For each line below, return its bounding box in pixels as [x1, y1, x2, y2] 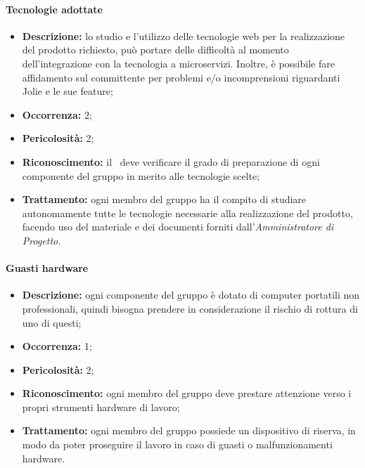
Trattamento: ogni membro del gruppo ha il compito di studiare [22, 192, 307, 207]
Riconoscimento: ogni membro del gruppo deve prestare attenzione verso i [22, 386, 352, 401]
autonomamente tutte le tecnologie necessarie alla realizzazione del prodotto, [22, 205, 353, 220]
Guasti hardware [6, 261, 89, 275]
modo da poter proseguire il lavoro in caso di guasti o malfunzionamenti [22, 437, 333, 452]
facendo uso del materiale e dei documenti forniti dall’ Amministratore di [22, 219, 334, 234]
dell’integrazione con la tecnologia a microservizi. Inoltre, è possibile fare [22, 56, 335, 70]
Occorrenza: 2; [22, 107, 92, 122]
